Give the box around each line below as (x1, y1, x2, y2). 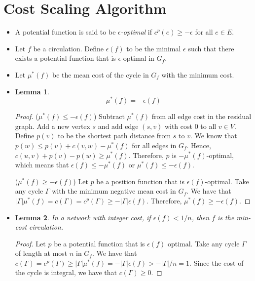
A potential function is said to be (15, 27, 116, 37)
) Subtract (93, 111, 125, 121)
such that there (188, 43, 234, 53)
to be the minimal (126, 43, 181, 53)
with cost (164, 120, 192, 131)
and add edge (98, 120, 139, 131)
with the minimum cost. (161, 69, 234, 80)
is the (218, 212, 234, 222)
